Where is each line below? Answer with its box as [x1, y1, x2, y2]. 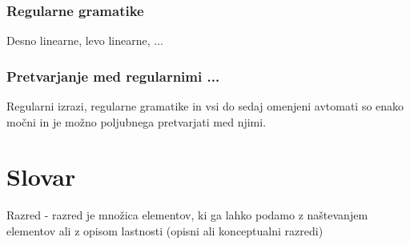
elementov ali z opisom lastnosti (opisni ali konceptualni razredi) [6, 222, 324, 239]
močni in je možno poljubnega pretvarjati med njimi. [6, 113, 267, 130]
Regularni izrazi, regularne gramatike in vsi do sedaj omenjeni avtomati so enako [6, 98, 404, 114]
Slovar [6, 160, 76, 193]
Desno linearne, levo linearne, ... [6, 32, 163, 49]
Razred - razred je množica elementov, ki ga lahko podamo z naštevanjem [6, 207, 368, 223]
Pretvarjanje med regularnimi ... [6, 66, 220, 86]
